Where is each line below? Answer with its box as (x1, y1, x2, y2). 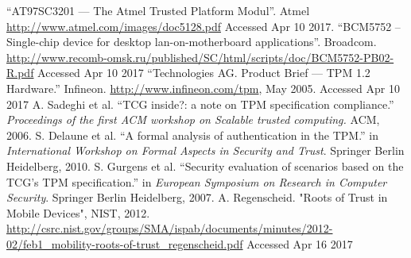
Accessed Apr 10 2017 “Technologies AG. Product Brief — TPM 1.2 (37, 64, 370, 81)
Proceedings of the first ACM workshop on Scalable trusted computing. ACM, (6, 111, 380, 128)
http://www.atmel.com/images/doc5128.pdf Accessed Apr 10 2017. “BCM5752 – (6, 17, 401, 34)
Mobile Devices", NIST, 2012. (6, 204, 150, 221)
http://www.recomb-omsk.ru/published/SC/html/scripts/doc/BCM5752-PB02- (6, 48, 394, 65)
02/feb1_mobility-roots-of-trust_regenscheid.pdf (6, 235, 243, 252)
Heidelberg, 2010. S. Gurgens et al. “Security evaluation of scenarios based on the (6, 157, 404, 174)
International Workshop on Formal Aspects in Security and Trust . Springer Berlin (6, 142, 405, 159)
